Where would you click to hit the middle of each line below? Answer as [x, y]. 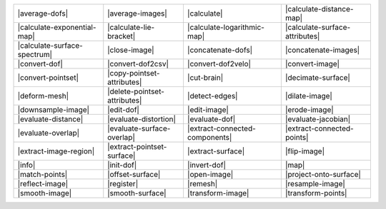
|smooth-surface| [137, 193]
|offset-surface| [134, 174]
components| [209, 137]
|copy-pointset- [134, 73]
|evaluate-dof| [211, 119]
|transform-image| [218, 193]
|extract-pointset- [137, 147]
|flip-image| [305, 151]
